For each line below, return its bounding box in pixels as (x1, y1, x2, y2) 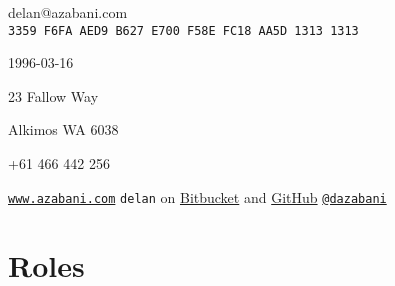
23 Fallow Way (8, 85, 99, 106)
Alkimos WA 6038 (8, 119, 119, 140)
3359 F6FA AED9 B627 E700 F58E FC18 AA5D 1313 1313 (8, 23, 359, 38)
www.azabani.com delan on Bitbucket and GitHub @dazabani (8, 186, 387, 207)
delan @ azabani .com (8, 2, 128, 22)
